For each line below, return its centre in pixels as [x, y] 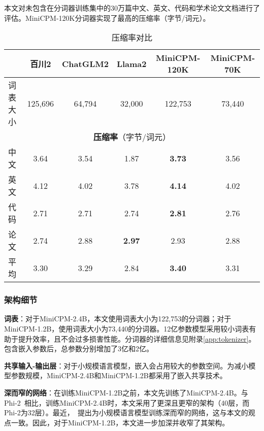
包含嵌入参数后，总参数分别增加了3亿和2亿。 [79, 349]
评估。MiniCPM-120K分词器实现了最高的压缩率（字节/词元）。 [107, 18]
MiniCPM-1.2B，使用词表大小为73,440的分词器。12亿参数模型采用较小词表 [127, 328]
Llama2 [131, 63]
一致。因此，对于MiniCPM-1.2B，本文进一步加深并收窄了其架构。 [120, 422]
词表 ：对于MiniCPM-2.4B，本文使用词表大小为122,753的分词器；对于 [118, 319]
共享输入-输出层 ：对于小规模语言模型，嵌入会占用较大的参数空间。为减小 [126, 365]
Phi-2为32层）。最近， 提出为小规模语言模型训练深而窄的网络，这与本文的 [126, 412]
